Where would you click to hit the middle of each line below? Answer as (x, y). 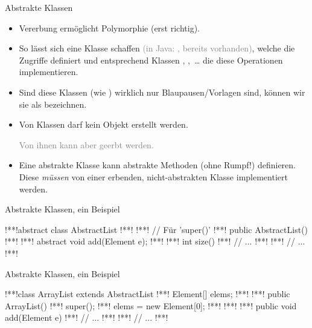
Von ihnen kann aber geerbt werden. (86, 144)
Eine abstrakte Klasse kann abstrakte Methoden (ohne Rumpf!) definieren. (157, 165)
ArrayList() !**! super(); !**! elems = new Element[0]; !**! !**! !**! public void (151, 305)
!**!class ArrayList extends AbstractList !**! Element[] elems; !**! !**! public (148, 294)
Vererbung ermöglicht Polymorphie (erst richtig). (109, 28)
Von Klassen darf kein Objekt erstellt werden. (103, 124)
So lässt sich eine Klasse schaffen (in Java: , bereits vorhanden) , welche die (157, 48)
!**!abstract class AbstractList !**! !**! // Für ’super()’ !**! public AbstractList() (157, 229)
